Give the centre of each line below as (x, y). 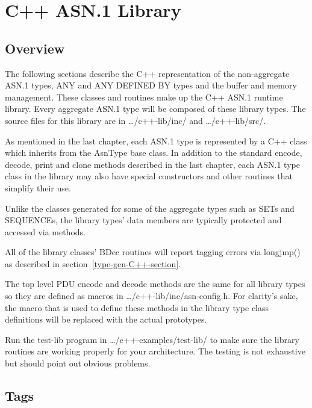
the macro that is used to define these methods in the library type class (137, 307)
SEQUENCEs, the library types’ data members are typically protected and (143, 220)
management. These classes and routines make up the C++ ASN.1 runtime (144, 97)
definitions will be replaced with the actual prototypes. (106, 319)
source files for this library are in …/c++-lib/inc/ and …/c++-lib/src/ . (136, 120)
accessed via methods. (45, 231)
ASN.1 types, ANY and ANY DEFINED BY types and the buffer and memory (151, 85)
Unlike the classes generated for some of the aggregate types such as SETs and (150, 208)
